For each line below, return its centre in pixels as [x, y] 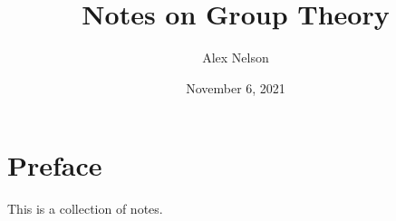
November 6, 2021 [236, 87]
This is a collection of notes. [85, 209]
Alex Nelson [236, 58]
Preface [55, 165]
